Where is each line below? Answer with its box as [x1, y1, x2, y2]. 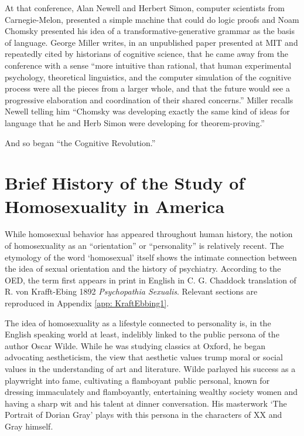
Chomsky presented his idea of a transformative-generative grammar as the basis [5, 25, 295, 37]
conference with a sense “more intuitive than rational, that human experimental [5, 59, 292, 71]
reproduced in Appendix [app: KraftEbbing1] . [5, 297, 169, 309]
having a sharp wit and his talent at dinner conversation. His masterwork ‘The [5, 397, 287, 409]
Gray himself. [5, 420, 53, 432]
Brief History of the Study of [5, 171, 245, 195]
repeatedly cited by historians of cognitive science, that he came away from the [5, 48, 289, 60]
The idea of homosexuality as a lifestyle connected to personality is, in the [5, 316, 271, 329]
